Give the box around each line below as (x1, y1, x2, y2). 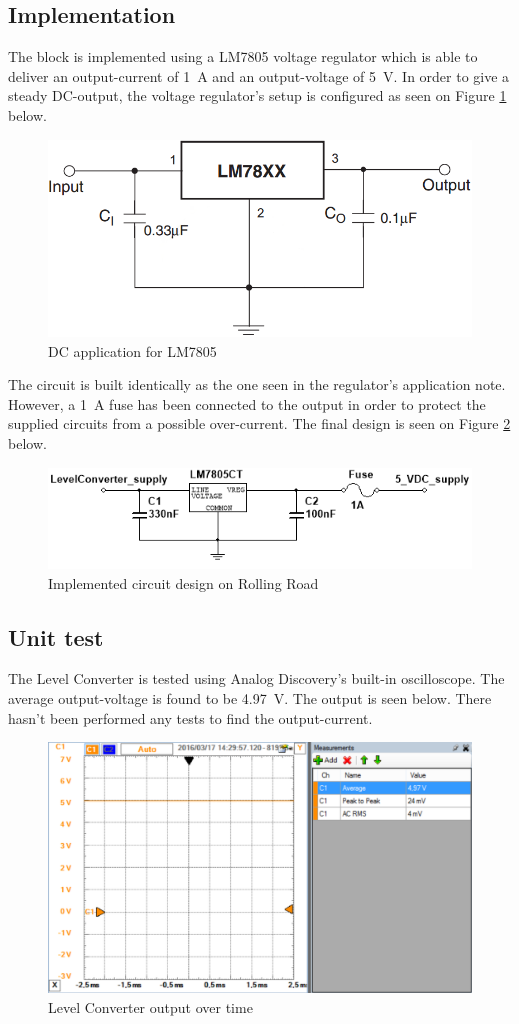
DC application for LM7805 (48, 340, 217, 361)
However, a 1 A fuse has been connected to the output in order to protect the (8, 393, 486, 414)
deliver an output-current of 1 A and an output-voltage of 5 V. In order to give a (8, 65, 510, 86)
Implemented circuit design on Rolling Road (48, 572, 319, 593)
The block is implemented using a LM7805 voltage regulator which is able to (8, 46, 478, 67)
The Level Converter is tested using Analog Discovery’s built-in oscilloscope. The (8, 668, 505, 689)
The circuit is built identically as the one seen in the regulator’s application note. (8, 374, 506, 395)
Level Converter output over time (48, 996, 253, 1017)
